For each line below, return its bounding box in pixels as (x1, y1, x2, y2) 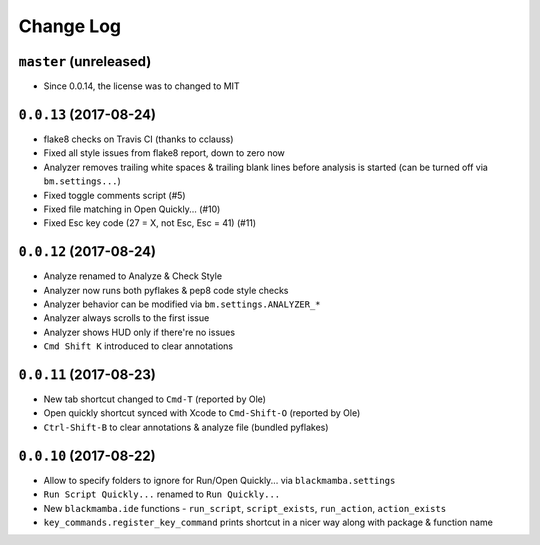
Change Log (18, 15, 122, 37)
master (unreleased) (18, 53, 152, 70)
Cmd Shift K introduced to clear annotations (43, 340, 234, 352)
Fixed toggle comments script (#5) (43, 189, 186, 201)
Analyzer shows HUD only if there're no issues (43, 326, 235, 338)
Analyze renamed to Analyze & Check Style (43, 270, 223, 282)
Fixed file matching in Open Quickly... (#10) (43, 203, 221, 215)
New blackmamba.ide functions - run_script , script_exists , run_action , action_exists (43, 502, 447, 514)
